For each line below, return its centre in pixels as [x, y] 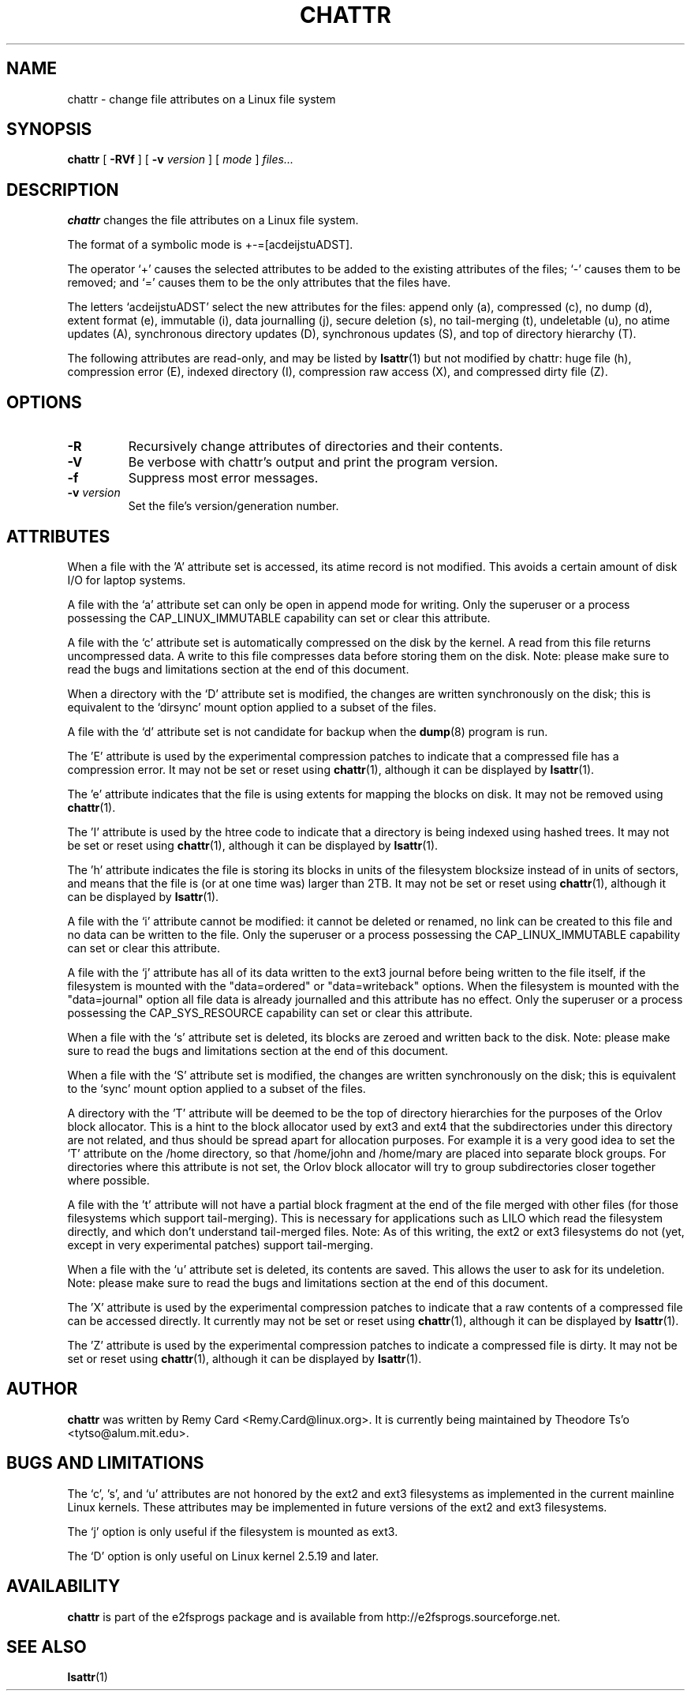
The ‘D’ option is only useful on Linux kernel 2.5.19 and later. [223, 1556]
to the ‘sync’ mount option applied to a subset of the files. [217, 1088]
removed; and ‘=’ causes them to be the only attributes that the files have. [259, 283]
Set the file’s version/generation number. [233, 506]
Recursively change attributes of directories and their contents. [316, 447]
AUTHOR [42, 1389]
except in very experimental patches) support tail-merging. [220, 1245]
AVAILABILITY [63, 1586]
